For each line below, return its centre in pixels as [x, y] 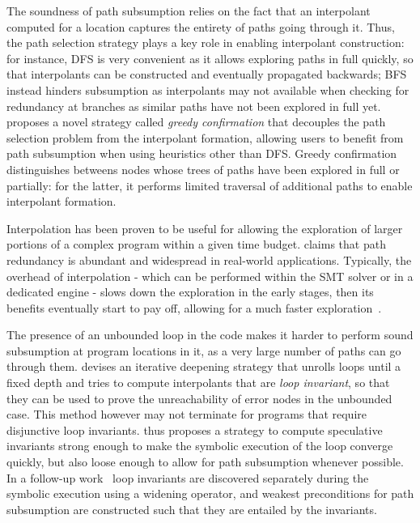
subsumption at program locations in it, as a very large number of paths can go [204, 350]
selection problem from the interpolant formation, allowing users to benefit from [205, 137]
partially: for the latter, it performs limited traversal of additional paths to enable [210, 185]
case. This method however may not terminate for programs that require [187, 414]
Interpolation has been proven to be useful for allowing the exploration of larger [205, 228]
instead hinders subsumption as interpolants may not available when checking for [208, 89]
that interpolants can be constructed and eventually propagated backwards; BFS [207, 74]
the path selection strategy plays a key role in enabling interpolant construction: [206, 43]
